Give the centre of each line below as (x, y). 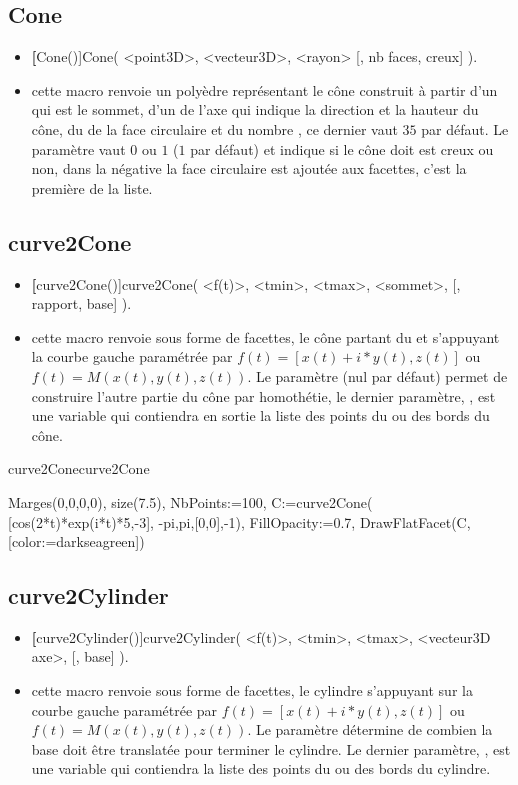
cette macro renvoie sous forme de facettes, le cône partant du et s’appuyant (265, 336)
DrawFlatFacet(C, (415, 521)
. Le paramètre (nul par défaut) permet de (377, 375)
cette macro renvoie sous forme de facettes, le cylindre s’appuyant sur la (252, 690)
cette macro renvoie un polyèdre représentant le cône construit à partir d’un (264, 89)
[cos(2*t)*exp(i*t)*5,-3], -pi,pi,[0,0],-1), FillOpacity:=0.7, (182, 521)
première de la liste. (92, 187)
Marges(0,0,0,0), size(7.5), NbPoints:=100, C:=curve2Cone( (190, 501)
